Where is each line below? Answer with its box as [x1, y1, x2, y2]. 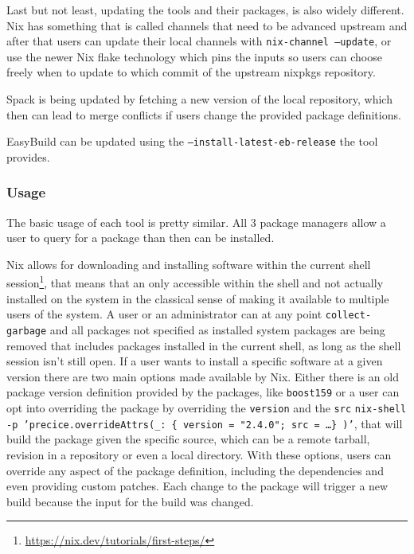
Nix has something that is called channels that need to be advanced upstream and [6, 17, 408, 33]
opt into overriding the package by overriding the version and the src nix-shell [6, 400, 407, 416]
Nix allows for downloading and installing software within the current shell [6, 256, 371, 272]
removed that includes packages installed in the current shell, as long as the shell [6, 337, 401, 353]
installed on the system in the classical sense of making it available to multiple [6, 290, 389, 306]
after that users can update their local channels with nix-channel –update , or [6, 33, 392, 49]
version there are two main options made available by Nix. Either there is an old [6, 368, 399, 384]
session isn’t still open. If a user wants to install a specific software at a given [6, 353, 383, 369]
